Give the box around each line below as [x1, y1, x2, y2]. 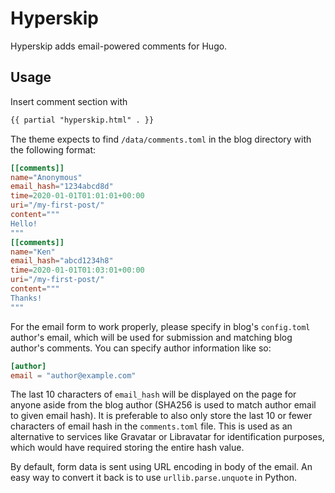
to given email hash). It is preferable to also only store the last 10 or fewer [10, 410, 313, 422]
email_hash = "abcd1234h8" [10, 256, 114, 266]
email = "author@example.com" [10, 370, 137, 381]
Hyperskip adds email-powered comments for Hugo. [10, 40, 228, 52]
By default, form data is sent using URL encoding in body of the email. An [10, 461, 313, 473]
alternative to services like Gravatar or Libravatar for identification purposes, [10, 431, 325, 443]
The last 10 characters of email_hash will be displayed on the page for [10, 388, 297, 401]
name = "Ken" [10, 247, 56, 257]
